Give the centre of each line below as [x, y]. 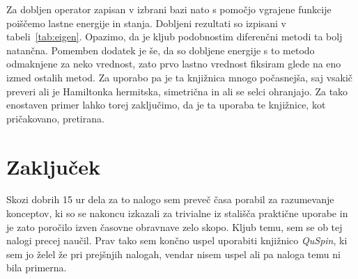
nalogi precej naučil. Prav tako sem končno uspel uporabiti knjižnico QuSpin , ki [177, 240]
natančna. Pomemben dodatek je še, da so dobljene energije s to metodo [161, 50]
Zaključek [54, 166]
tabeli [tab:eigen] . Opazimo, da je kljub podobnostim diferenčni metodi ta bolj [174, 37]
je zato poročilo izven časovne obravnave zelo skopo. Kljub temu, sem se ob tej [174, 226]
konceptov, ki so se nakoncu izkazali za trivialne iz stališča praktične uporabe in [177, 213]
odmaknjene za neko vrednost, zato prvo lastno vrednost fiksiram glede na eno [174, 64]
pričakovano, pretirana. [55, 118]
